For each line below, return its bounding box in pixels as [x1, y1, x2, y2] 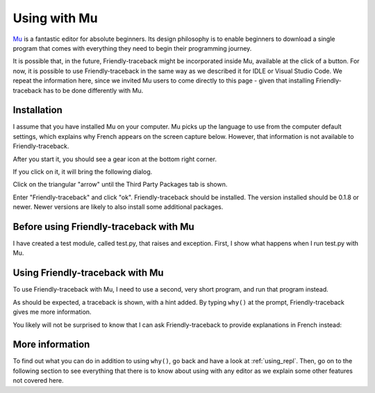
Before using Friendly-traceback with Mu [12, 221, 194, 233]
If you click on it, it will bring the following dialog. [12, 167, 153, 176]
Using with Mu [12, 10, 98, 26]
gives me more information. [12, 308, 92, 316]
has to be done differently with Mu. [43, 86, 144, 94]
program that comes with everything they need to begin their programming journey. [12, 44, 252, 52]
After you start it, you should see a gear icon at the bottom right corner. [12, 155, 217, 163]
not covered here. [12, 376, 64, 385]
